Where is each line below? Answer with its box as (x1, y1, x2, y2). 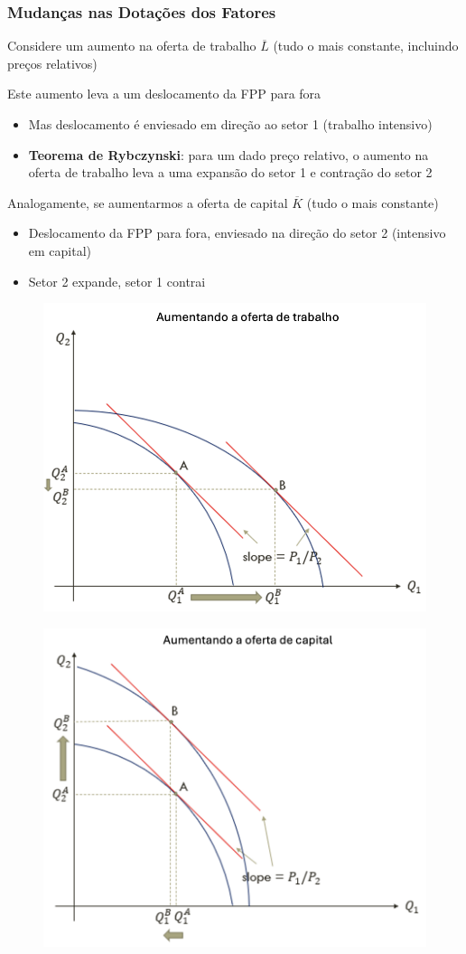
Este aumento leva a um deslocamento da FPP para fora (7, 84, 322, 103)
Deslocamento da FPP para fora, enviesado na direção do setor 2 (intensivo (28, 223, 446, 242)
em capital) (28, 241, 92, 260)
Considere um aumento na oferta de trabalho (7, 36, 256, 55)
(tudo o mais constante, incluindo (273, 36, 459, 55)
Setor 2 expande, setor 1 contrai (28, 271, 206, 290)
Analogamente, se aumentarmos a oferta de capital (7, 193, 288, 212)
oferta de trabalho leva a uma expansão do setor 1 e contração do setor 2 (28, 163, 433, 182)
